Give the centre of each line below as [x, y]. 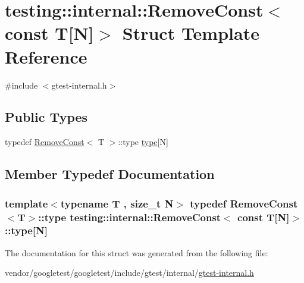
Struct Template [191, 33]
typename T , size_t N [117, 203]
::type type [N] [143, 142]
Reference [46, 56]
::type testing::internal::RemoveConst [130, 217]
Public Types [46, 117]
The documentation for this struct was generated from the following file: [137, 252]
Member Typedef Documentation [110, 174]
